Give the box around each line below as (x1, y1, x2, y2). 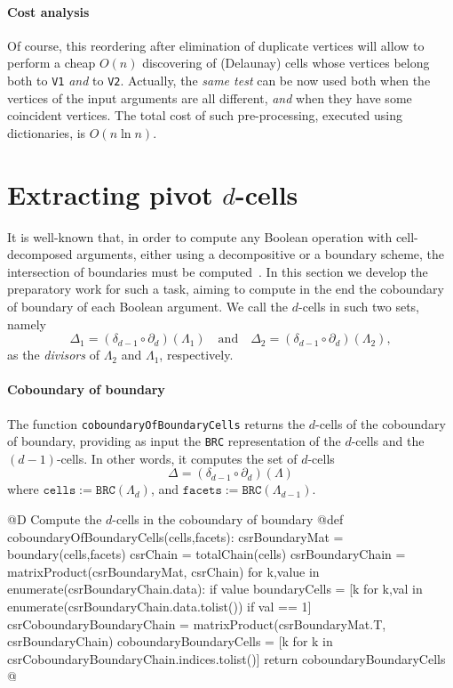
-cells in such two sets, (298, 296, 419, 315)
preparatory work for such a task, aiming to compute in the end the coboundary (7, 279, 444, 298)
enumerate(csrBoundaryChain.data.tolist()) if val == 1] (7, 596, 312, 615)
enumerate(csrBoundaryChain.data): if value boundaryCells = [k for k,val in (7, 579, 423, 598)
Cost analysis (7, 2, 90, 20)
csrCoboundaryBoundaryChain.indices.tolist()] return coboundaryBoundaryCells (7, 649, 446, 668)
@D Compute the (7, 510, 102, 528)
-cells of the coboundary (315, 414, 446, 433)
